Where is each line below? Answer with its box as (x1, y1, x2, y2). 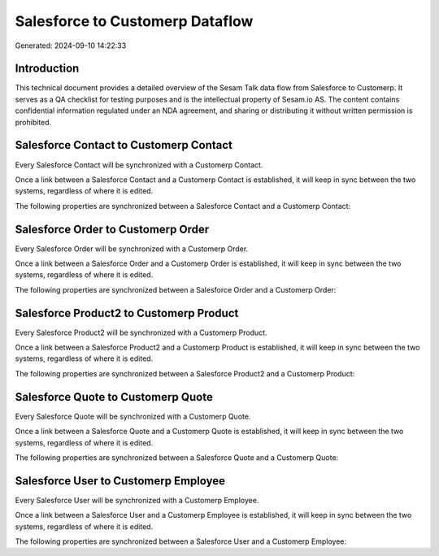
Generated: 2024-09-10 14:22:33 (15, 41, 127, 50)
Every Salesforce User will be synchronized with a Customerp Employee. (15, 495, 259, 505)
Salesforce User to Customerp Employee (15, 474, 226, 488)
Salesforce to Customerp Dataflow (15, 12, 254, 30)
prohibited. (15, 117, 52, 127)
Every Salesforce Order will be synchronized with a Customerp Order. (15, 244, 249, 254)
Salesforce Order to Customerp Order (15, 222, 210, 236)
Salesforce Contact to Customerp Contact (15, 138, 233, 152)
